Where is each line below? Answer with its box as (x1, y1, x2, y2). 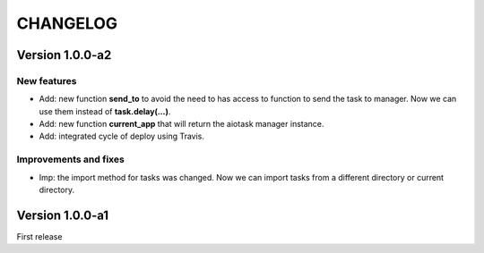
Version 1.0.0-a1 (16, 207, 109, 223)
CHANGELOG (16, 13, 118, 33)
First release (16, 231, 63, 241)
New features (16, 74, 77, 87)
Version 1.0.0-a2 (16, 47, 112, 63)
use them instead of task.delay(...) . (39, 105, 171, 116)
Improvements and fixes (16, 153, 125, 165)
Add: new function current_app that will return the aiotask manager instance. (39, 119, 324, 130)
